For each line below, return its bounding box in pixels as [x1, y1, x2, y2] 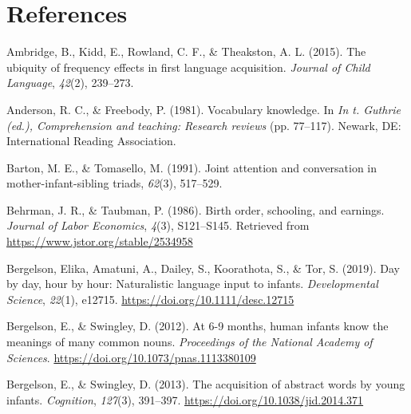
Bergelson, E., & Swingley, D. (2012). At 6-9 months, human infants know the [6, 317, 389, 334]
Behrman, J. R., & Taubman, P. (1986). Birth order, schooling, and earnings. [6, 201, 385, 218]
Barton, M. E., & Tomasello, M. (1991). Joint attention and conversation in [6, 159, 377, 175]
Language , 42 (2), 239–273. [6, 74, 134, 91]
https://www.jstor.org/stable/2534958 [6, 233, 193, 250]
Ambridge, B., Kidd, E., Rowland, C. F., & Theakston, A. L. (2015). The [6, 43, 366, 60]
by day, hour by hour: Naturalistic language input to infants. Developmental [6, 275, 378, 292]
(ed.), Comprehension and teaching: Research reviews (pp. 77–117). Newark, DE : [6, 116, 401, 133]
